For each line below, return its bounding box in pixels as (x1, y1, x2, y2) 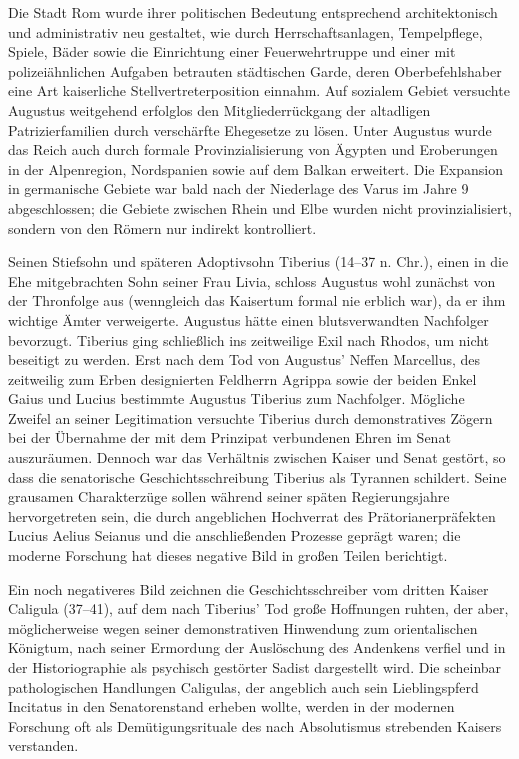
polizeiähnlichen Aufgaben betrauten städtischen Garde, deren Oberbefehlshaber (8, 60, 502, 81)
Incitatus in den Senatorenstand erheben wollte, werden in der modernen (8, 696, 455, 717)
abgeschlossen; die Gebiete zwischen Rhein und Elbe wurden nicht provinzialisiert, (8, 197, 512, 218)
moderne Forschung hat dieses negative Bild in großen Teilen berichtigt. (8, 545, 448, 566)
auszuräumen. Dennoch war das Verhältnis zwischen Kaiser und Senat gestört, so (8, 447, 506, 468)
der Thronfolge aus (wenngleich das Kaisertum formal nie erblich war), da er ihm (8, 290, 506, 311)
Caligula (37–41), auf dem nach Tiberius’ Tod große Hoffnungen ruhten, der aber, (8, 598, 509, 619)
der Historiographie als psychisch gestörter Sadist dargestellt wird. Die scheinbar (8, 657, 502, 677)
